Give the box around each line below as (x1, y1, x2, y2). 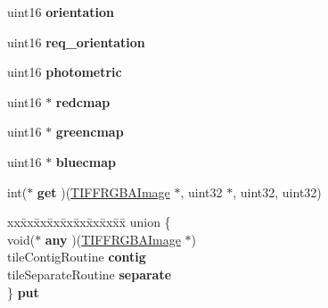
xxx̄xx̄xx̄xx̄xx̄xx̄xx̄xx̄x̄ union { (7, 212, 171, 231)
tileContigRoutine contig (7, 247, 146, 266)
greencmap (55, 122, 124, 141)
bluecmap (55, 152, 116, 171)
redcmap (55, 92, 111, 111)
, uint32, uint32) (233, 182, 322, 201)
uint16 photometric (7, 62, 122, 81)
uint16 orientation (7, 3, 115, 21)
